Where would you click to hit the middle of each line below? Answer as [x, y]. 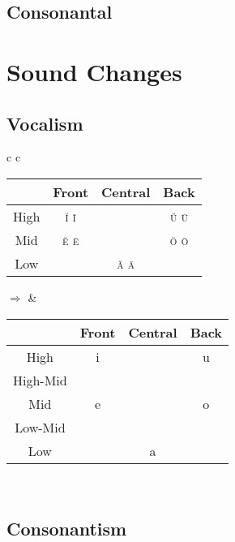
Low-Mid [40, 427]
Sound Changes [94, 71]
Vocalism [45, 123]
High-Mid [40, 380]
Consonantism [67, 528]
